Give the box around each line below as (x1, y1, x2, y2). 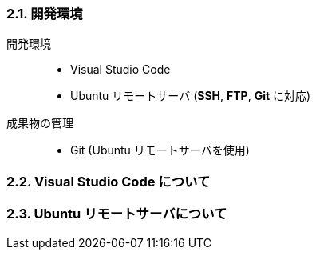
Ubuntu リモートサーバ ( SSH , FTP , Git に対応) (70, 89, 311, 103)
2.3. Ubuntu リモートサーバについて (6, 206, 227, 222)
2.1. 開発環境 (6, 6, 83, 22)
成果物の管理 (6, 116, 73, 130)
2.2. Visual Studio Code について (6, 173, 211, 190)
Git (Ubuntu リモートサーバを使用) (70, 143, 250, 158)
